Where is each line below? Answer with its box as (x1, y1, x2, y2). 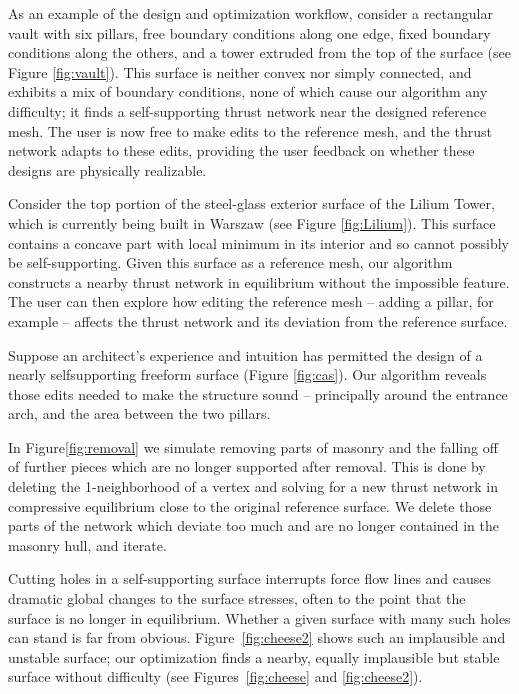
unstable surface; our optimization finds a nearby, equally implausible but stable (8, 646, 500, 667)
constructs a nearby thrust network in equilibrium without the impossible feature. (8, 271, 510, 292)
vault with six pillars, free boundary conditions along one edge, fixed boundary (8, 22, 491, 43)
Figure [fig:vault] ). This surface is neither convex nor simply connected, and (8, 61, 472, 82)
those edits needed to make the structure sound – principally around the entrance (8, 383, 508, 404)
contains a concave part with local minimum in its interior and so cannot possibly (8, 232, 510, 253)
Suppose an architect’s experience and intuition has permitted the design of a (8, 344, 483, 365)
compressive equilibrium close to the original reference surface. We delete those (8, 495, 492, 516)
